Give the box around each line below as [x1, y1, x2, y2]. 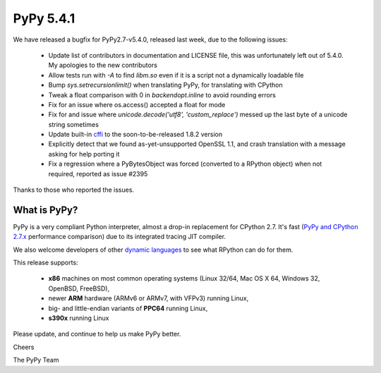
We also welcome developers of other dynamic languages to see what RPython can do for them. [13, 245, 294, 254]
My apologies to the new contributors [48, 61, 158, 70]
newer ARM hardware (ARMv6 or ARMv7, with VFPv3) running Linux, [48, 294, 249, 302]
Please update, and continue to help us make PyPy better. [13, 330, 181, 338]
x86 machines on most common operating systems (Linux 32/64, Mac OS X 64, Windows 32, [48, 274, 320, 283]
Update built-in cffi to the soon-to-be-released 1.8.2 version [48, 130, 222, 139]
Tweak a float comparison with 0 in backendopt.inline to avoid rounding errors [48, 90, 277, 99]
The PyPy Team [13, 356, 59, 365]
